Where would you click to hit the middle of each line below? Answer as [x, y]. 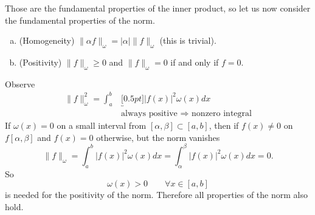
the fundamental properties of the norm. [80, 20]
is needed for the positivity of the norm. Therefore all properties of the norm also [156, 195]
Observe [20, 84]
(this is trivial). [188, 40]
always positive [149, 114]
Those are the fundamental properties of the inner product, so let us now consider [158, 8]
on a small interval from [102, 125]
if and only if [195, 62]
